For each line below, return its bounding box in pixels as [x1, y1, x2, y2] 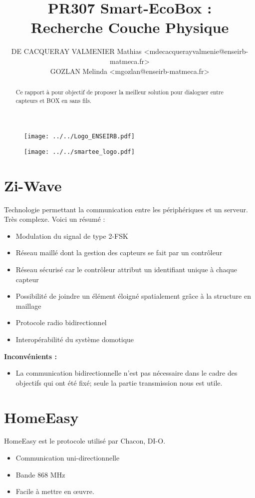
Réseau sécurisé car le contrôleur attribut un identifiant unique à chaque [15, 264, 237, 275]
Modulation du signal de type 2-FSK [15, 230, 128, 241]
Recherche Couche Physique [30, 17, 229, 37]
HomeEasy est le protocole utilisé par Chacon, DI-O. [4, 436, 166, 446]
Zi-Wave [4, 175, 62, 195]
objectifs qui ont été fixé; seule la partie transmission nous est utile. [15, 377, 223, 388]
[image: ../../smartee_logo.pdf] [24, 148, 135, 155]
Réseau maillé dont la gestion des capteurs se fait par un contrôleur [15, 247, 223, 258]
